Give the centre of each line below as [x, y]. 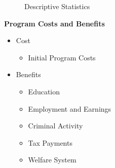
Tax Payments [50, 142]
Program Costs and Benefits [54, 23]
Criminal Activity [55, 126]
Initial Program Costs [62, 57]
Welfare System [52, 160]
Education [44, 91]
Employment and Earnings [70, 108]
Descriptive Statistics [57, 6]
